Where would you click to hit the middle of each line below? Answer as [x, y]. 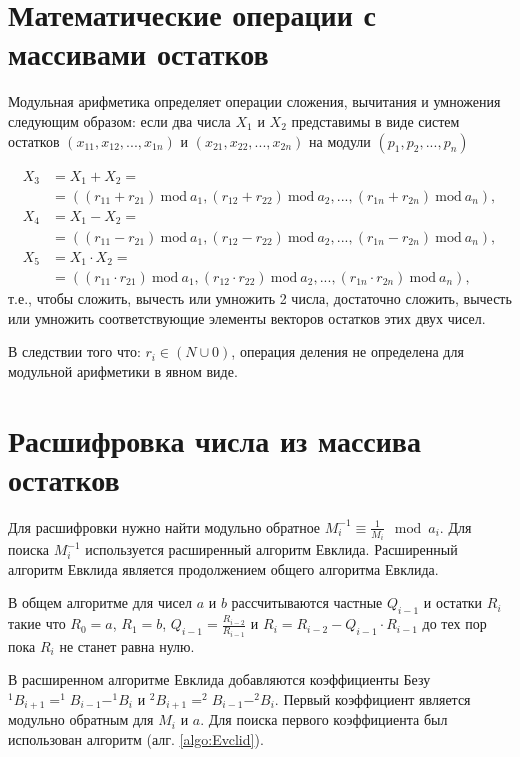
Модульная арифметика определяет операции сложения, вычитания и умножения [254, 101]
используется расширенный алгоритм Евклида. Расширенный [271, 549]
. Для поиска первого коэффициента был [324, 719]
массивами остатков [138, 53]
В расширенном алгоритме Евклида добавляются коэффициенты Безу [219, 679]
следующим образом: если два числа [119, 120]
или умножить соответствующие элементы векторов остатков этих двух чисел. [247, 317]
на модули [340, 140]
